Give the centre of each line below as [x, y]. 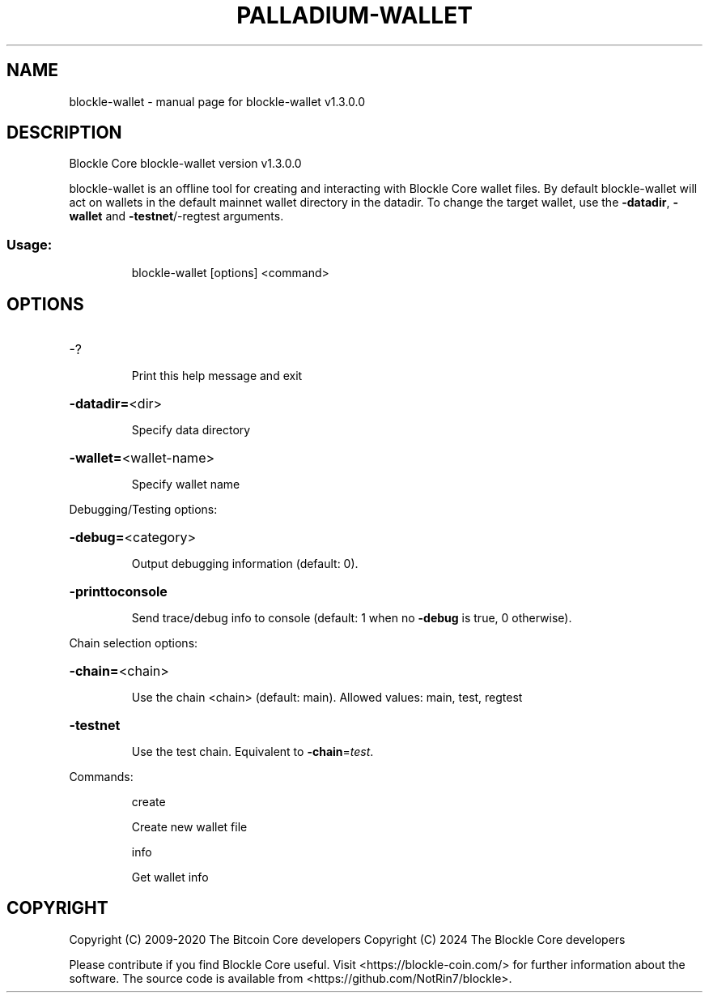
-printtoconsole [118, 592]
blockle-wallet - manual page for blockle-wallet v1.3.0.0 [217, 101]
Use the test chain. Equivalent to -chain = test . [253, 752]
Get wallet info [170, 877]
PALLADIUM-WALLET [354, 15]
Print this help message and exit [217, 376]
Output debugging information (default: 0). [245, 564]
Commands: [101, 777]
